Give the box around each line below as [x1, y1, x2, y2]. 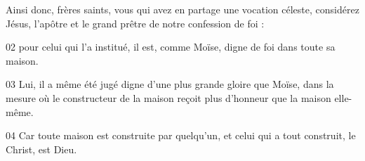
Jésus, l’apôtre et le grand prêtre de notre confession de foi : [6, 15, 265, 30]
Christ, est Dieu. [6, 141, 77, 156]
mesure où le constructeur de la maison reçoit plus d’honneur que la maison [6, 90, 331, 105]
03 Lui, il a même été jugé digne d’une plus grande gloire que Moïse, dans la [6, 77, 334, 91]
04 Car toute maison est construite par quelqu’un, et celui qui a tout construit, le [6, 128, 356, 143]
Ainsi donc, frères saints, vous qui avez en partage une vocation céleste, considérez [6, 2, 359, 16]
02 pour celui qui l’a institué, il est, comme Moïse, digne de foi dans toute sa [6, 39, 336, 54]
